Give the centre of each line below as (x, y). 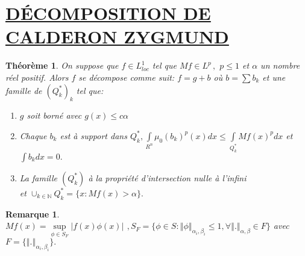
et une (274, 77)
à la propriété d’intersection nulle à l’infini (167, 177)
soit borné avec (54, 115)
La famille (38, 177)
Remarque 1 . (33, 214)
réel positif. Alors (37, 77)
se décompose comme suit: (127, 77)
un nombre (280, 65)
